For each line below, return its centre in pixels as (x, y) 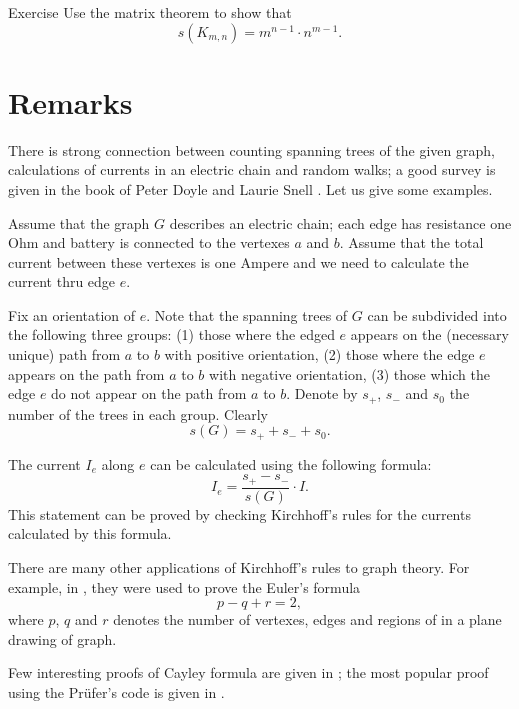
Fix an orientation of (72, 314)
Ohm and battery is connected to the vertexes (149, 242)
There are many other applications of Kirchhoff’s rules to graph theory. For (239, 567)
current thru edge (62, 281)
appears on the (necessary (429, 334)
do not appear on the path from (149, 393)
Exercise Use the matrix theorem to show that (150, 12)
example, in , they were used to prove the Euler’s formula (184, 586)
